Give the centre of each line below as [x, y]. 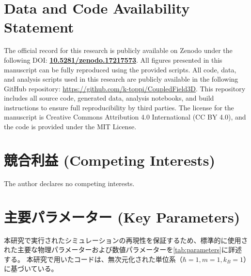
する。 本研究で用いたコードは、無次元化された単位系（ [93, 259]
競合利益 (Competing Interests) [110, 160]
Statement [39, 27]
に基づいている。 [31, 268]
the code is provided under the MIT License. [70, 127]
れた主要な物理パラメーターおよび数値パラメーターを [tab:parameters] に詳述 [123, 250]
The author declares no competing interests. [69, 183]
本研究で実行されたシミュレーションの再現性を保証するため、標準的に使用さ [126, 240]
